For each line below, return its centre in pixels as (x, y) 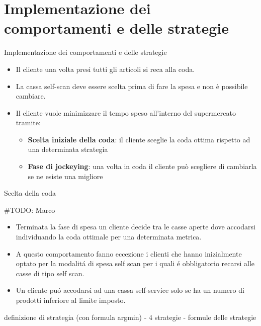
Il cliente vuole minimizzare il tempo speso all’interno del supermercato (126, 112)
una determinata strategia (68, 149)
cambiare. (31, 96)
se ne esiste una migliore (65, 176)
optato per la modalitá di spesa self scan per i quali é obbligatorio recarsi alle (135, 263)
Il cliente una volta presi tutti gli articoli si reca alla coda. (105, 69)
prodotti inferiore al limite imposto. (71, 300)
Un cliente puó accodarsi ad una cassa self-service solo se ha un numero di (130, 290)
